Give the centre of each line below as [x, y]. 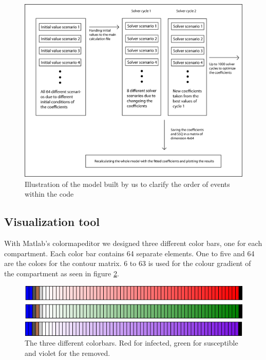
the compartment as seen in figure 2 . [62, 273]
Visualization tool [52, 222]
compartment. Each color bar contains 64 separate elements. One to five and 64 [129, 253]
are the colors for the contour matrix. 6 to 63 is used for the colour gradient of [128, 263]
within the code [49, 194]
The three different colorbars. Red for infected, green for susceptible [131, 343]
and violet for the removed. [68, 353]
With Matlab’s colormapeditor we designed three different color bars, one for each [133, 243]
